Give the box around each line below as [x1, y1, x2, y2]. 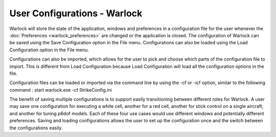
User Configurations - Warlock [9, 8, 143, 19]
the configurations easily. [9, 125, 63, 131]
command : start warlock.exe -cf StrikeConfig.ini [9, 87, 112, 93]
